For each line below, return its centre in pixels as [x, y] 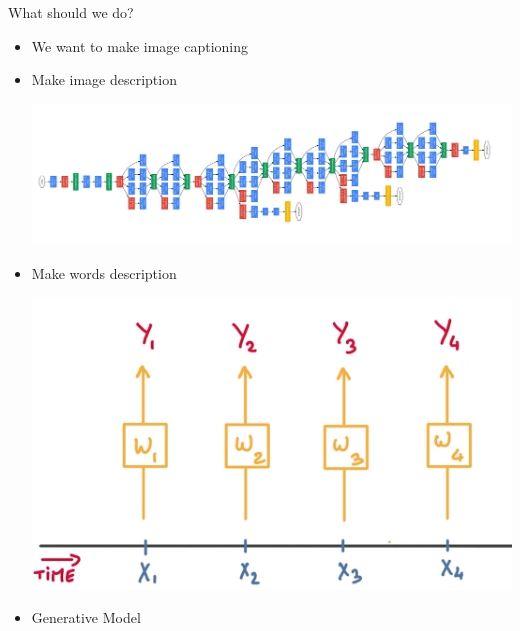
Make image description [104, 79]
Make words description [104, 272]
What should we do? [71, 12]
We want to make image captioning [139, 45]
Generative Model [86, 617]
